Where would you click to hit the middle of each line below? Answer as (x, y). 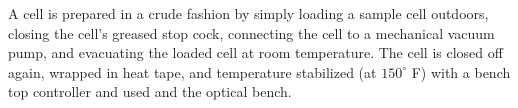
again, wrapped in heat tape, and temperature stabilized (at (192, 71)
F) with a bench (461, 71)
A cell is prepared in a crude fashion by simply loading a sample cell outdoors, (248, 13)
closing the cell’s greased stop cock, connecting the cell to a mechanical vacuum (251, 32)
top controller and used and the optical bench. (150, 91)
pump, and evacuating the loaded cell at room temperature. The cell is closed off (255, 52)
